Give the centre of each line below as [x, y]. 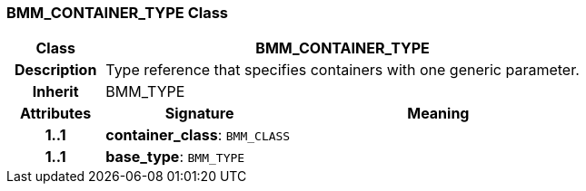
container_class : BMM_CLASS [198, 135]
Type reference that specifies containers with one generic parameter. [343, 70]
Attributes [56, 114]
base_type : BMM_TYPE [175, 157]
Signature [199, 114]
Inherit [55, 92]
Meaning [438, 114]
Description [55, 70]
